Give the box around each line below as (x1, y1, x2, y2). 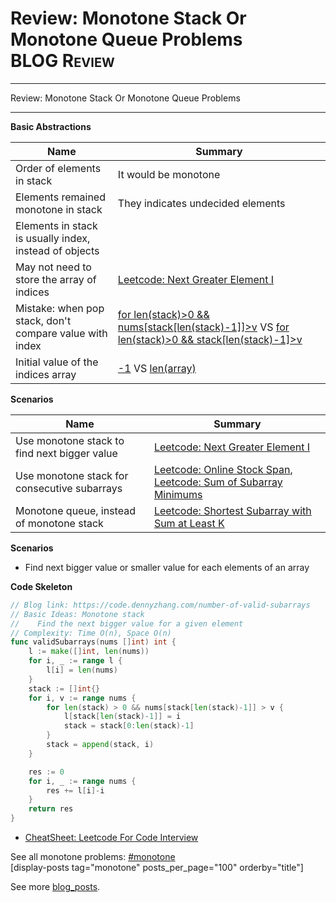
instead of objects (15, 243, 100, 257)
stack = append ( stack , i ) (46, 740, 155, 750)
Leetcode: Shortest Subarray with (153, 503, 312, 517)
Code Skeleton (10, 580, 73, 592)
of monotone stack (15, 516, 104, 530)
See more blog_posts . (10, 881, 101, 893)
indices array (15, 367, 77, 381)
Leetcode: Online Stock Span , (153, 462, 293, 476)
